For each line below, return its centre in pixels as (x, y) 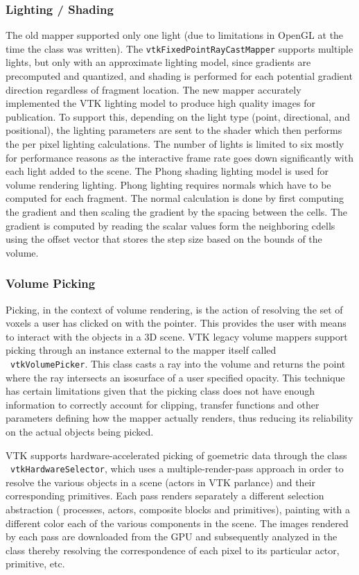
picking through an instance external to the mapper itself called (141, 350)
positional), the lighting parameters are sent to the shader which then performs (174, 130)
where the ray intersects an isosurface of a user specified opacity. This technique (175, 377)
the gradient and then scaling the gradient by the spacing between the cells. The (177, 212)
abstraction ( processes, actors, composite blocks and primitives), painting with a (178, 509)
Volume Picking (51, 283)
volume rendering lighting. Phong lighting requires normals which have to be (168, 184)
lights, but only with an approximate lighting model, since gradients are (158, 62)
